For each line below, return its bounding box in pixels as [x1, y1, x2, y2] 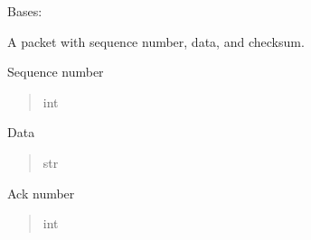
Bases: [7, 2, 42, 20]
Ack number [7, 183, 75, 202]
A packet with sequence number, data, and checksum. [7, 32, 305, 51]
